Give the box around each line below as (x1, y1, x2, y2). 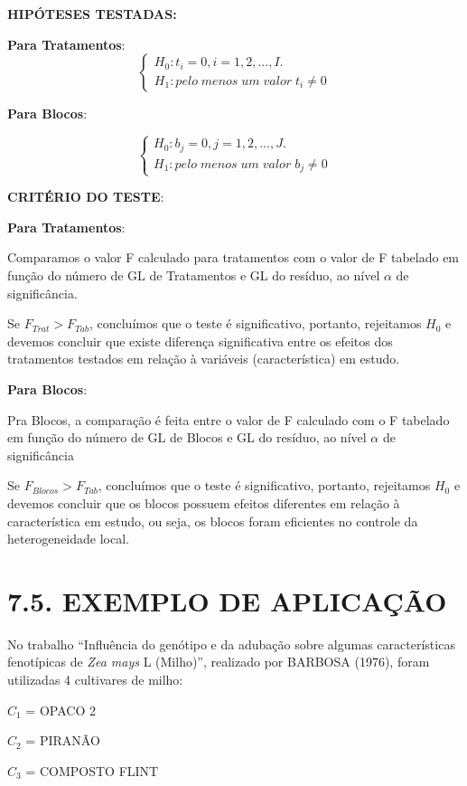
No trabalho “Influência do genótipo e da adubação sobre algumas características (7, 634, 455, 653)
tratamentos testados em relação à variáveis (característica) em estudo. (7, 349, 400, 368)
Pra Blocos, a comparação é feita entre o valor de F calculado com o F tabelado (7, 410, 450, 429)
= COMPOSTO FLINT (25, 761, 159, 780)
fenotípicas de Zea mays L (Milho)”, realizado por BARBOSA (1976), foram (7, 652, 430, 671)
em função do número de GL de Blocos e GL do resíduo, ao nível (7, 428, 367, 447)
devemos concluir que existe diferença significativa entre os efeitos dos (7, 331, 393, 350)
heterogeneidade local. (7, 529, 129, 548)
